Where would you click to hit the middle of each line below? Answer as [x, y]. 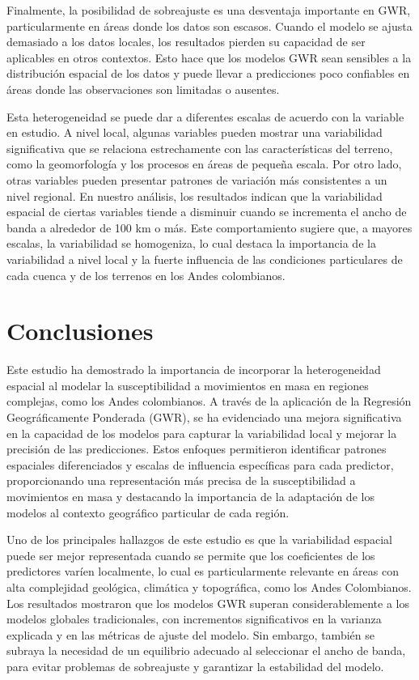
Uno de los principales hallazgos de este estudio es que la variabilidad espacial [199, 540]
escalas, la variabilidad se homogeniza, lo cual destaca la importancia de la [191, 243]
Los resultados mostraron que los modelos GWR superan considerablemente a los [208, 603]
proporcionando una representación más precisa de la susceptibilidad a [181, 480]
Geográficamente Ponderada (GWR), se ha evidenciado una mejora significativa [204, 417]
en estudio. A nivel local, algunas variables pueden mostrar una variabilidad [195, 132]
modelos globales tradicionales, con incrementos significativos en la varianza [194, 619]
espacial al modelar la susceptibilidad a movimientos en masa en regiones [188, 385]
